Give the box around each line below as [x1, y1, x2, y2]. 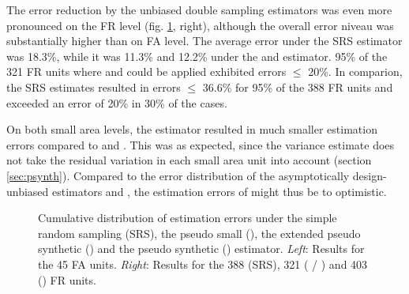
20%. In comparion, [308, 63, 403, 80]
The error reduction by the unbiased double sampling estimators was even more [6, 2, 392, 17]
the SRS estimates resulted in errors [6, 78, 181, 95]
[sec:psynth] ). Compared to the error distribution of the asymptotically [6, 167, 350, 183]
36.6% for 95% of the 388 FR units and [202, 78, 393, 95]
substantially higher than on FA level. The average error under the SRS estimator [6, 32, 403, 49]
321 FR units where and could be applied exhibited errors [6, 63, 287, 80]
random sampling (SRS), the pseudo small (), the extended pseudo [38, 224, 361, 241]
